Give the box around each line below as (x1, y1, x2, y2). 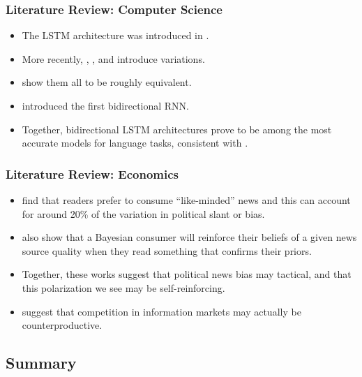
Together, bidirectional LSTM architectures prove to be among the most (22, 121, 332, 136)
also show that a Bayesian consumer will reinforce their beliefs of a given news (22, 230, 357, 244)
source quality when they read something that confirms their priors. (22, 243, 312, 258)
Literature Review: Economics (6, 165, 179, 182)
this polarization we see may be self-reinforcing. (22, 280, 225, 295)
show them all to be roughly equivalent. (22, 75, 192, 89)
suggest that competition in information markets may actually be (22, 304, 301, 318)
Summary (6, 352, 77, 374)
